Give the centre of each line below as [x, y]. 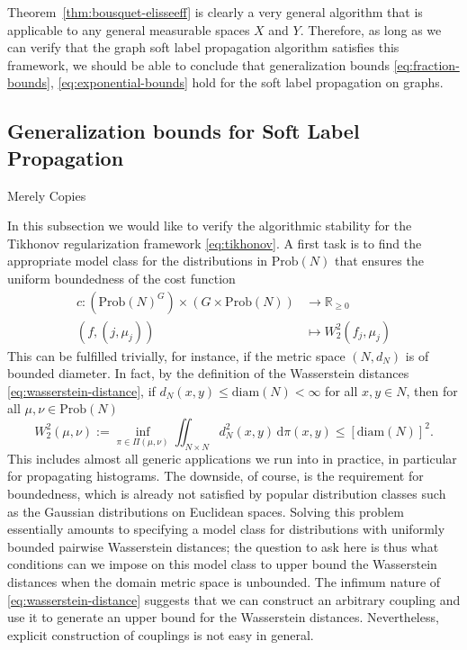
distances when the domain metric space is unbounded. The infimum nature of [224, 581]
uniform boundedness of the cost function [121, 278]
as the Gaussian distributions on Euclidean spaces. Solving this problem [206, 511]
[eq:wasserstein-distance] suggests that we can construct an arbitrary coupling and [234, 599]
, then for [432, 390]
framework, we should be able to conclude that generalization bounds [198, 64]
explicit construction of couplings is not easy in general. [161, 634]
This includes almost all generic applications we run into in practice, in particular [232, 458]
